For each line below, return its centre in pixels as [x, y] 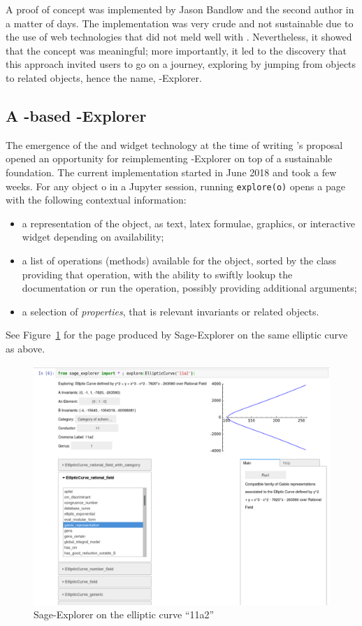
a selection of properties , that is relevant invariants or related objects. [171, 311]
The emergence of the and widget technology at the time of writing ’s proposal [174, 144]
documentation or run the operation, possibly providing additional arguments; [189, 288]
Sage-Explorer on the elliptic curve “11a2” [124, 614]
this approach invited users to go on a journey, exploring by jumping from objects [181, 64]
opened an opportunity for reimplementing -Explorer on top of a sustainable [169, 158]
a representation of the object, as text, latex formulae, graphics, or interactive [188, 223]
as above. [26, 348]
